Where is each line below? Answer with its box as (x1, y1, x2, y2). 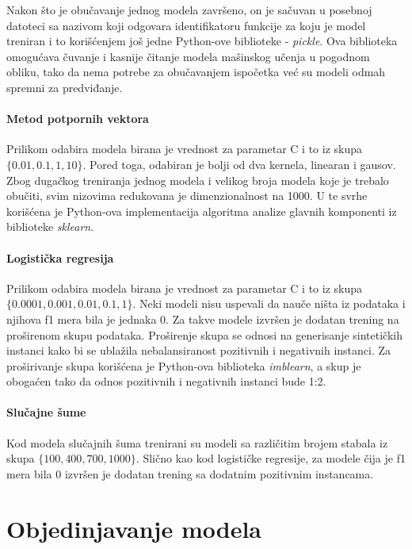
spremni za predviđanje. (6, 79, 123, 95)
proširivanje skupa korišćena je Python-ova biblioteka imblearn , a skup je (6, 357, 361, 374)
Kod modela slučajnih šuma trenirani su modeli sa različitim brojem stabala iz (6, 434, 388, 451)
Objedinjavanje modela (6, 512, 261, 544)
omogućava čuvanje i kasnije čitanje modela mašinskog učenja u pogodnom (6, 48, 370, 64)
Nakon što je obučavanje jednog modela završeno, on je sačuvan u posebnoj (6, 2, 372, 17)
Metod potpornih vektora (6, 110, 149, 127)
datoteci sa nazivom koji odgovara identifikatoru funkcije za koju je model (6, 17, 366, 33)
